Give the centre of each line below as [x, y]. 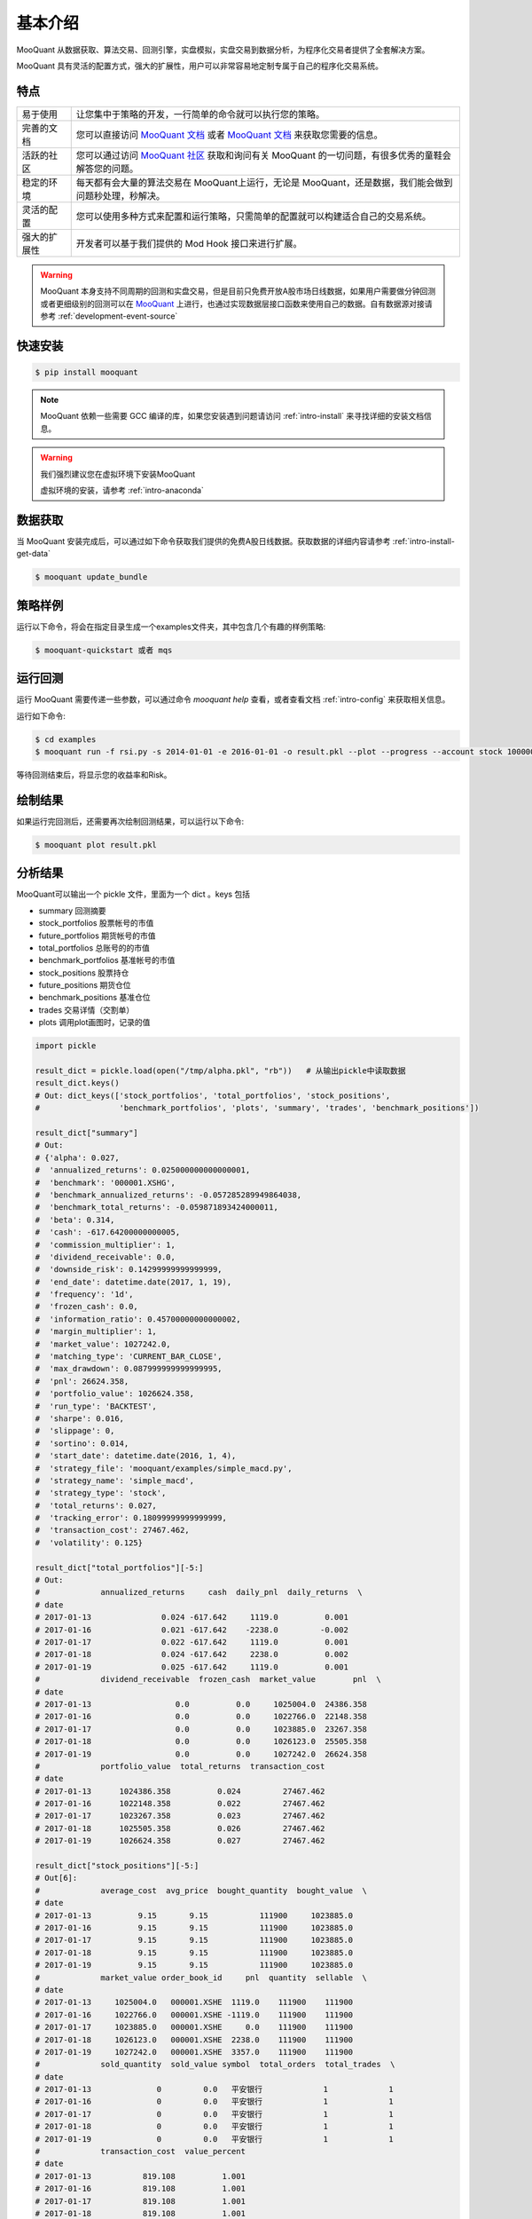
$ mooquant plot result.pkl [96, 845]
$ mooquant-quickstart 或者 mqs [104, 650]
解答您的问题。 [107, 169]
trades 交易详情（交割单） [86, 1010]
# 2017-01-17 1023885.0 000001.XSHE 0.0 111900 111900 [194, 2027]
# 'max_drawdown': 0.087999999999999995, [129, 1369]
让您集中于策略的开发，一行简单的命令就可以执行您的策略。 [200, 114]
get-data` [33, 554]
